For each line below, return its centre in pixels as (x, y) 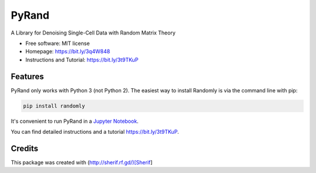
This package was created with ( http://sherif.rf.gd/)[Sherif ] (82, 162)
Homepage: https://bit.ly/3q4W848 (68, 51)
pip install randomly (54, 106)
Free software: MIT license (58, 43)
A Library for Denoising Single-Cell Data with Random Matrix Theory (93, 33)
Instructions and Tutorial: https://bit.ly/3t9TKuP (82, 60)
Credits (25, 148)
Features (27, 76)
